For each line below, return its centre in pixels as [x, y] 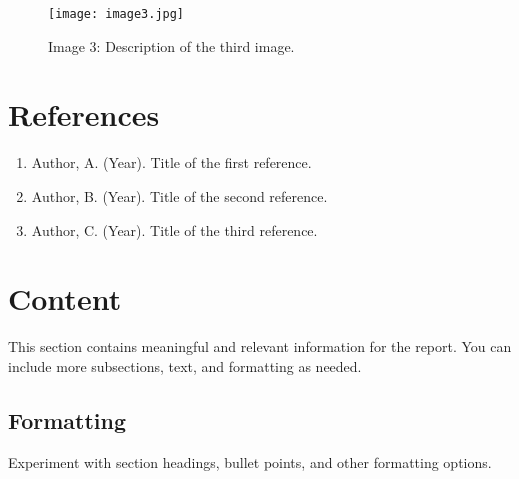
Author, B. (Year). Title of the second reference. [179, 195]
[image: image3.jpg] [116, 14]
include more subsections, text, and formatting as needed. [185, 365]
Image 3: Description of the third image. [171, 45]
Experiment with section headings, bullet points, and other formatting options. [250, 461]
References [84, 114]
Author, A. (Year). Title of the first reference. [171, 162]
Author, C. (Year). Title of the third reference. [174, 229]
